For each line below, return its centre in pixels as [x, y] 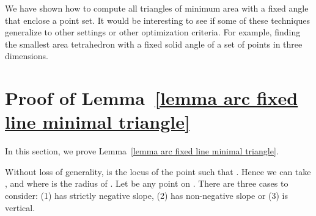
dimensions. [27, 56]
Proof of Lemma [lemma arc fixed [152, 98]
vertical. [20, 207]
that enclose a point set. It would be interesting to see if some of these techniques [158, 20]
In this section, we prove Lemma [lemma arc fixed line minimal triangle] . [142, 151]
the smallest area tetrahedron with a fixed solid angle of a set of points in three [154, 44]
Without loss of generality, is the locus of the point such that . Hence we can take [158, 171]
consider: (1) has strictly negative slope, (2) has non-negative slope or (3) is [147, 196]
